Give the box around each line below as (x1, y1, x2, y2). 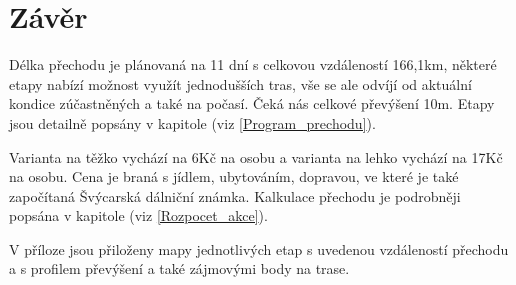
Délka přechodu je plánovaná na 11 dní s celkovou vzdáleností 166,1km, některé (9, 54, 497, 75)
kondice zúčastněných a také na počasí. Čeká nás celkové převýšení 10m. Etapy (9, 93, 495, 114)
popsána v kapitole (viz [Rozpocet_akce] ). (9, 205, 268, 226)
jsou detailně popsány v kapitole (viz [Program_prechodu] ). (9, 112, 376, 133)
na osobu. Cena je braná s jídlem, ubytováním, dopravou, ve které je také (9, 166, 459, 187)
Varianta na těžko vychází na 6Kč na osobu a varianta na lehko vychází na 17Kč (9, 146, 503, 167)
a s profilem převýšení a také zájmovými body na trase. (9, 258, 350, 279)
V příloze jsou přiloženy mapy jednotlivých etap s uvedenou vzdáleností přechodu (9, 238, 509, 259)
